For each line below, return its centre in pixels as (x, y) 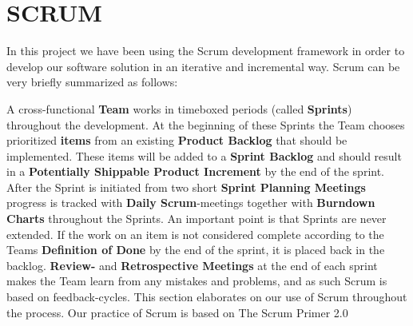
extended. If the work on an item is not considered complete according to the (195, 234)
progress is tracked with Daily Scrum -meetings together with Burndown (191, 203)
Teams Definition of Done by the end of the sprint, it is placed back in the (196, 250)
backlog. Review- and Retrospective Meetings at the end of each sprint (192, 265)
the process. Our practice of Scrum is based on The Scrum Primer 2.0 (177, 312)
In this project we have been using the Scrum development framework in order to (206, 51)
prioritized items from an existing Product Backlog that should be (177, 140)
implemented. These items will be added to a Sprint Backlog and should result (204, 155)
